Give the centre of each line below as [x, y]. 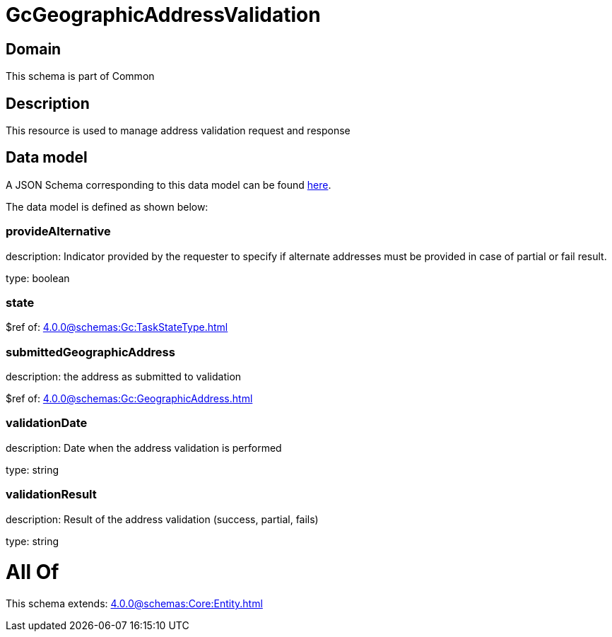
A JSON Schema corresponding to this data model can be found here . [169, 185]
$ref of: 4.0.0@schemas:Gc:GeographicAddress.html [129, 399]
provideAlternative [58, 232]
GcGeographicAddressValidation [163, 15]
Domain [34, 49]
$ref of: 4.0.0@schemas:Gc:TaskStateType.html [117, 327]
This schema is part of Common [80, 76]
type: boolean [38, 278]
